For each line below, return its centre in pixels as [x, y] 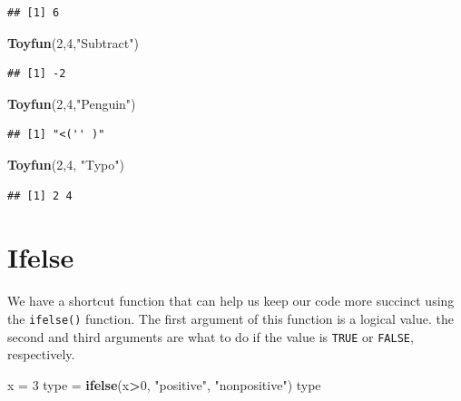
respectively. [41, 354]
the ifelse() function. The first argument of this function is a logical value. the [230, 318]
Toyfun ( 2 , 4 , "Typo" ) [66, 164]
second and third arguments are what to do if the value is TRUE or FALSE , [211, 336]
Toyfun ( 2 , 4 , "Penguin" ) [72, 103]
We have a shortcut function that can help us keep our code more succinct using [231, 301]
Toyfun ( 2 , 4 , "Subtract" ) [73, 42]
